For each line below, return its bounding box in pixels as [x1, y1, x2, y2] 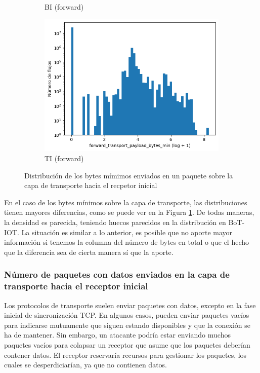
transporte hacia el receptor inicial [4, 280, 148, 292]
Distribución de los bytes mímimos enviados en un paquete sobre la [24, 170, 233, 180]
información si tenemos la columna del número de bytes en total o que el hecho [4, 237, 249, 247]
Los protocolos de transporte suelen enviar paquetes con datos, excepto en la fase [4, 300, 256, 310]
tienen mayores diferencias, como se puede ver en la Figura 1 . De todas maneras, [4, 207, 254, 217]
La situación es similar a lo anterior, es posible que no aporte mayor [21, 227, 233, 237]
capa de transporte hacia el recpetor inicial [24, 180, 157, 191]
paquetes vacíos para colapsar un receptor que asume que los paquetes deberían [4, 339, 250, 350]
